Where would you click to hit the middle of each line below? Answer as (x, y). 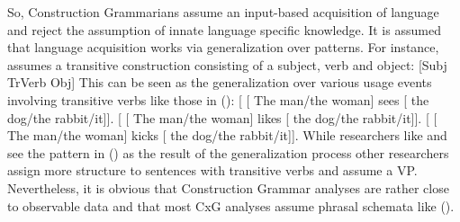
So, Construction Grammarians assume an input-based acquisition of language (223, 12)
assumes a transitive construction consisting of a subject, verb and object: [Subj (227, 64)
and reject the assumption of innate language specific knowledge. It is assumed (224, 29)
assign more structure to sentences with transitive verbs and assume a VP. (212, 170)
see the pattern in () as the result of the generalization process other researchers (228, 152)
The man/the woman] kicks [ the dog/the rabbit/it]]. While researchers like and (227, 135)
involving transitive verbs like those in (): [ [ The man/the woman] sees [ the (218, 99)
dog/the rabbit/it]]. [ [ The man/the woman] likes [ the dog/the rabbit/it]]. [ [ (222, 117)
